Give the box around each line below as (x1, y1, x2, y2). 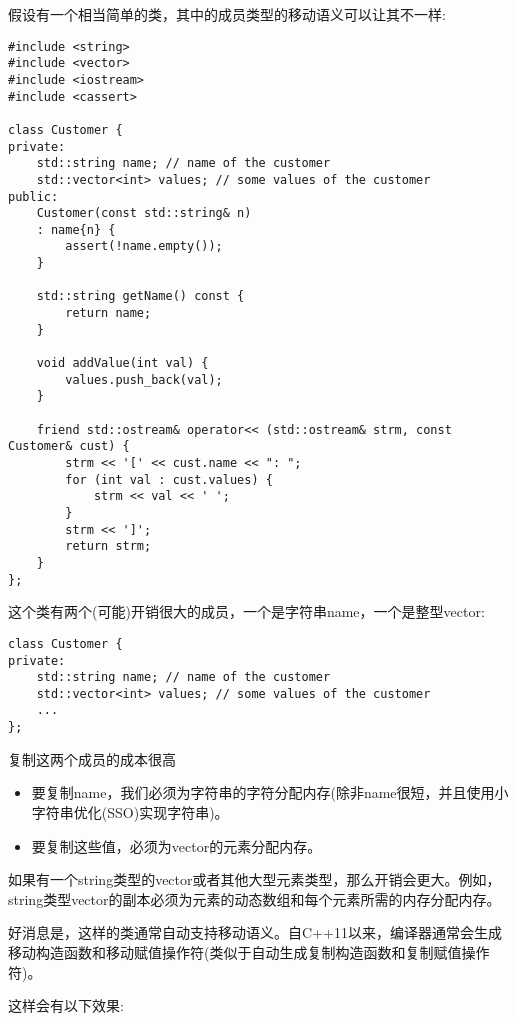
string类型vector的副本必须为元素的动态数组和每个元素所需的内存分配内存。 (8, 888, 501, 909)
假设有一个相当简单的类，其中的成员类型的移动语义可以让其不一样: (8, 4, 446, 24)
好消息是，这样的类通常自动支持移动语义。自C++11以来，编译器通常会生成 (8, 922, 502, 943)
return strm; (65, 539, 152, 554)
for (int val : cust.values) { (65, 472, 273, 487)
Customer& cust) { (8, 439, 130, 454)
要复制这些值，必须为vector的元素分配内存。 (31, 835, 322, 856)
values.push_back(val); (65, 372, 223, 387)
